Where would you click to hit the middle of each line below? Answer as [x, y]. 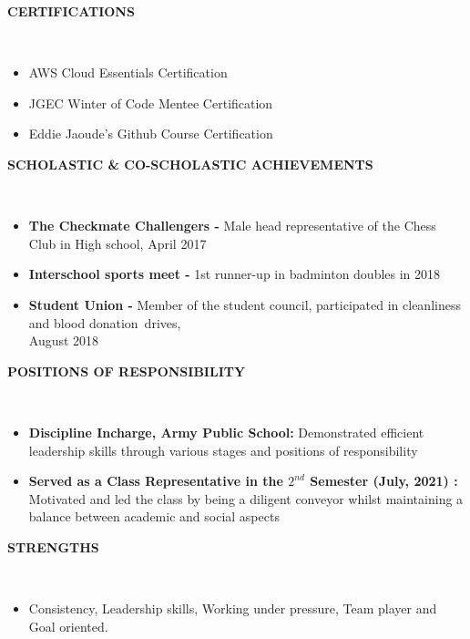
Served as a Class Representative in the [156, 481]
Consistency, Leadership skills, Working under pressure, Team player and [233, 608]
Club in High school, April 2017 [117, 243]
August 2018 [64, 340]
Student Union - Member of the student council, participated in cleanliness [245, 304]
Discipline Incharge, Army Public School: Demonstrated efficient [226, 432]
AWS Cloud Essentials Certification [128, 72]
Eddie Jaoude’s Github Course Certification [151, 134]
